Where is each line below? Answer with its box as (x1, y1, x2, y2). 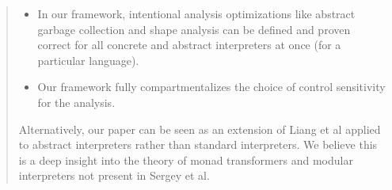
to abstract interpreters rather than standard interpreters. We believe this (18, 136, 378, 153)
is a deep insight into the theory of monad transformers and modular (18, 151, 353, 168)
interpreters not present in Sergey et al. (18, 167, 210, 184)
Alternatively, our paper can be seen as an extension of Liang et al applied (18, 120, 381, 137)
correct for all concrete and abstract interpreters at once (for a (37, 36, 341, 53)
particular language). (37, 51, 139, 68)
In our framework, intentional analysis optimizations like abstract (37, 6, 356, 21)
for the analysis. (37, 93, 116, 110)
